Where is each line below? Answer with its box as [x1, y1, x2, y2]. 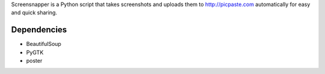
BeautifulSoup [26, 41, 61, 48]
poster [26, 57, 43, 64]
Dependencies [11, 24, 67, 35]
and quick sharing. [11, 9, 57, 16]
